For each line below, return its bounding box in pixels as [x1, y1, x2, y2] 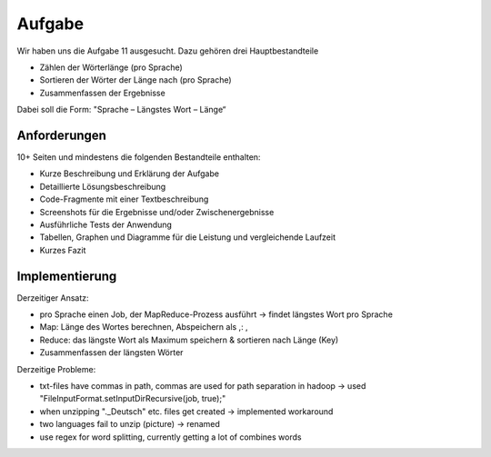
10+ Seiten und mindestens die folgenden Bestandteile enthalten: [16, 152, 261, 163]
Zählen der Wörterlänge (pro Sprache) [39, 62, 184, 73]
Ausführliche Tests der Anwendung [39, 219, 173, 230]
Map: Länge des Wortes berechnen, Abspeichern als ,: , [39, 322, 249, 333]
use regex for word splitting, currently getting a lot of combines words [39, 432, 302, 442]
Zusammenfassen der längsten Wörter [39, 347, 184, 358]
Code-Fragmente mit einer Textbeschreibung [39, 194, 209, 204]
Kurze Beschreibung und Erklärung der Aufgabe [39, 168, 220, 179]
